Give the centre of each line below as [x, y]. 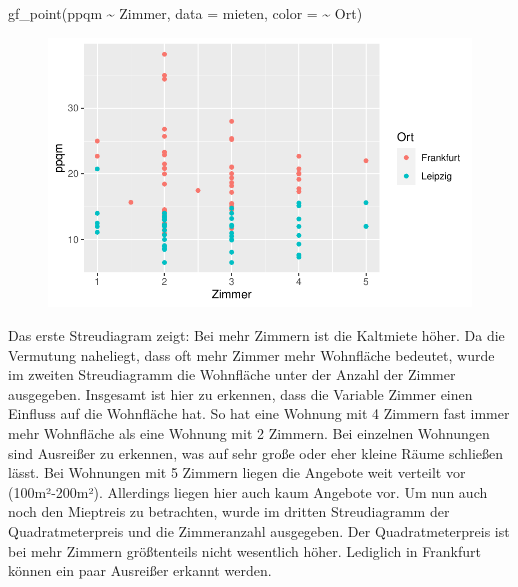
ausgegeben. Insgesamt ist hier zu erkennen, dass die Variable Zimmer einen [240, 393]
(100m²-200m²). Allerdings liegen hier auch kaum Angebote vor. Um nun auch [248, 491]
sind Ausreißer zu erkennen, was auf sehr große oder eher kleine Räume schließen [256, 452]
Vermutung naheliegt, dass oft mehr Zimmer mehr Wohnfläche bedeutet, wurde [251, 354]
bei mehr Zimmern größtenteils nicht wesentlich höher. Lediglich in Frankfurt [244, 550]
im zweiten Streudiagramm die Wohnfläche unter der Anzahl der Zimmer [232, 374]
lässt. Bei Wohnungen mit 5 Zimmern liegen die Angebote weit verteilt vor [237, 472]
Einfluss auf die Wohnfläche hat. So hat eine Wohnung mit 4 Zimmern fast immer [259, 413]
